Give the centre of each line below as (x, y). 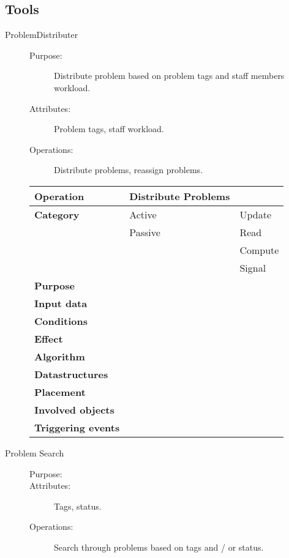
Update (255, 214)
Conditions (61, 321)
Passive (145, 232)
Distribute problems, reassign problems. (129, 170)
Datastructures (71, 374)
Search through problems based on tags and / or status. (159, 547)
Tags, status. (78, 506)
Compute (259, 250)
